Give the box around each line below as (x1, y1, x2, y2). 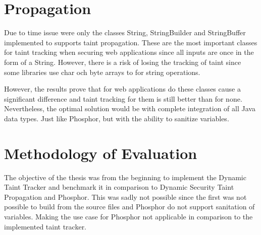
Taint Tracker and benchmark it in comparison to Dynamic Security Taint (4, 182, 234, 192)
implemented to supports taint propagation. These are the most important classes (4, 37, 257, 47)
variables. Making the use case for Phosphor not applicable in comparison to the (4, 211, 253, 221)
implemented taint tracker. (4, 221, 87, 231)
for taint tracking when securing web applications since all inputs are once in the (4, 47, 254, 57)
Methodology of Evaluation (4, 142, 197, 163)
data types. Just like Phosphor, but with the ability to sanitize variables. (4, 113, 229, 123)
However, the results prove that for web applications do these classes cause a (4, 84, 241, 94)
